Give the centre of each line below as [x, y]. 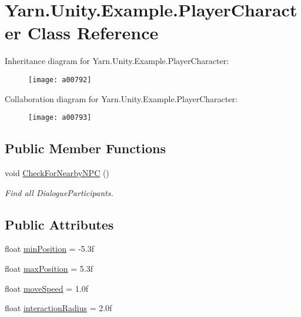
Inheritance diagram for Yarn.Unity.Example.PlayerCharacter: [117, 61]
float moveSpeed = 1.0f [46, 288]
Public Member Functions [85, 148]
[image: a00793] [60, 118]
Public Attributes [59, 224]
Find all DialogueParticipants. [59, 192]
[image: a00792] [60, 80]
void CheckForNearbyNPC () [57, 173]
